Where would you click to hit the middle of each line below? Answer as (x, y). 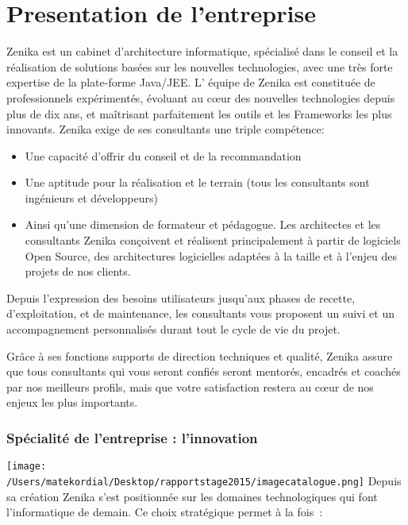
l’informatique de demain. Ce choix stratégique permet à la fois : (165, 512)
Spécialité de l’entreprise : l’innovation (132, 437)
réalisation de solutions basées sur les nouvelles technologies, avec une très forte (200, 66)
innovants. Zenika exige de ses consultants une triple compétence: (166, 129)
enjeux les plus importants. (72, 402)
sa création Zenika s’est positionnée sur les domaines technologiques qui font (192, 496)
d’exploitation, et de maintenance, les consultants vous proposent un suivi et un (200, 313)
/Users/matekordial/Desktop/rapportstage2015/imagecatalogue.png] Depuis (204, 480)
